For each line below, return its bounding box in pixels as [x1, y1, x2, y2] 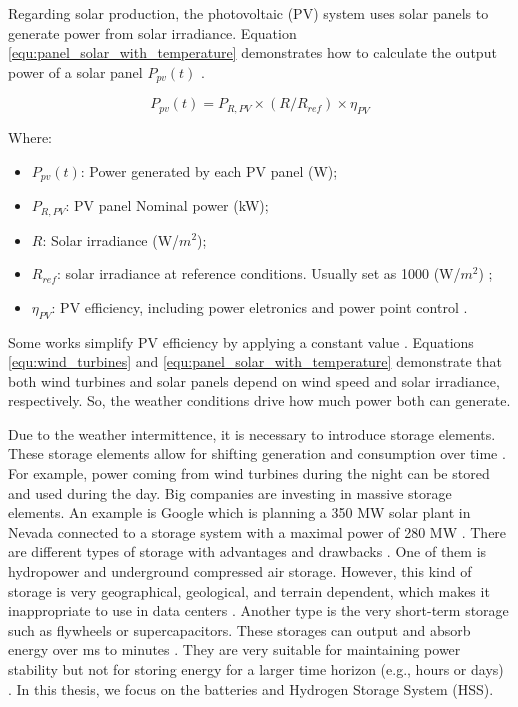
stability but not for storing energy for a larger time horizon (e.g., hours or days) [8, 659, 504, 680]
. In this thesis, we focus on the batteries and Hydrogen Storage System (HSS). [8, 678, 494, 699]
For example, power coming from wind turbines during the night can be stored [8, 463, 490, 484]
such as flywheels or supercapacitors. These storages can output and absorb [8, 619, 471, 640]
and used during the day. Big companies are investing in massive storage [8, 482, 452, 503]
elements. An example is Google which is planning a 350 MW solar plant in [8, 502, 471, 523]
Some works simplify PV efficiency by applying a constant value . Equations [8, 331, 474, 352]
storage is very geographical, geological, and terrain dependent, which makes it [8, 580, 490, 601]
